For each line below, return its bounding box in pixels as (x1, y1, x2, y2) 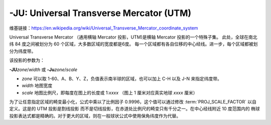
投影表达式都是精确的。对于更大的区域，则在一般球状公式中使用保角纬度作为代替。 (9, 112, 181, 118)
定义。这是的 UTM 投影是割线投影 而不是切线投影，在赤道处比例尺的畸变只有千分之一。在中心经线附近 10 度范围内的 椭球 (9, 105, 260, 112)
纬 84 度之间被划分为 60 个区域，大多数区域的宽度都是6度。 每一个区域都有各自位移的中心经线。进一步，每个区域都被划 (9, 41, 258, 47)
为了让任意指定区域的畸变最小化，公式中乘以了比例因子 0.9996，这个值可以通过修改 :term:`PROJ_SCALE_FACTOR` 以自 (9, 99, 257, 105)
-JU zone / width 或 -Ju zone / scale (9, 66, 78, 72)
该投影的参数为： (9, 57, 45, 63)
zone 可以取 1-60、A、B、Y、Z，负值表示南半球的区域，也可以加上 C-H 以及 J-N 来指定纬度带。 (22, 75, 222, 81)
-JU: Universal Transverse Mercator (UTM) (9, 7, 192, 18)
